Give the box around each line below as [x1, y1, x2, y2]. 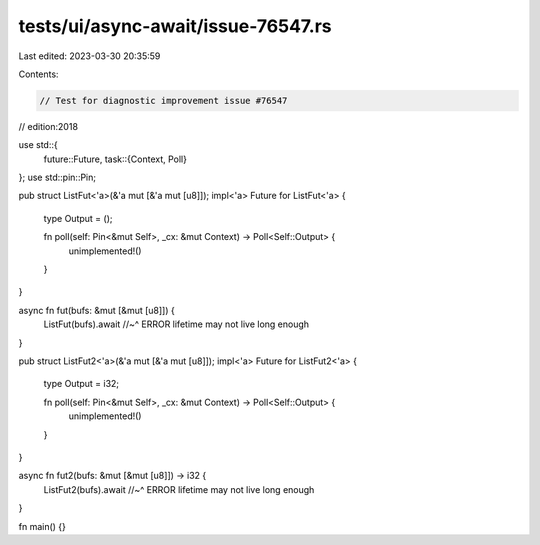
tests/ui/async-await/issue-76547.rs [18, 15, 332, 37]
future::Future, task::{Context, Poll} [43, 153, 187, 165]
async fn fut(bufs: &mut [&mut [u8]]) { [18, 304, 175, 316]
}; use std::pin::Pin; [18, 171, 97, 184]
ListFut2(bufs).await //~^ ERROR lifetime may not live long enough [43, 483, 315, 495]
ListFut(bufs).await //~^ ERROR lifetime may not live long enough [43, 318, 310, 330]
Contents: [18, 68, 59, 80]
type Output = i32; [43, 378, 120, 390]
